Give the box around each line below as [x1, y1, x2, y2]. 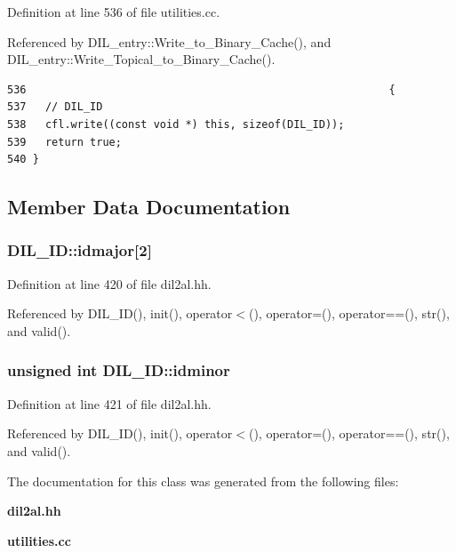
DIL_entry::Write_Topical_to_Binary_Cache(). [7, 50, 276, 68]
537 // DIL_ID [7, 100, 103, 114]
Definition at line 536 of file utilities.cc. [7, 3, 220, 20]
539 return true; [7, 135, 122, 148]
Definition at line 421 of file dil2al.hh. [7, 394, 212, 413]
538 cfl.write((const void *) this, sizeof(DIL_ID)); [7, 117, 345, 131]
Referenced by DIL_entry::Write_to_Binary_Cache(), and [7, 32, 332, 51]
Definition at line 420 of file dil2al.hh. [7, 274, 212, 293]
